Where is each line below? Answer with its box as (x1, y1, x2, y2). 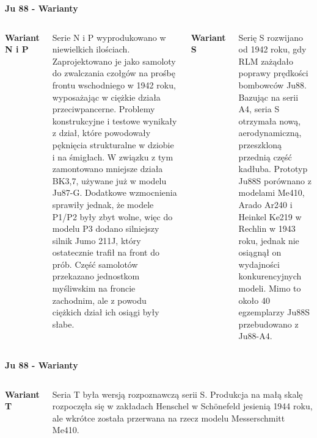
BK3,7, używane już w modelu (52, 174, 167, 187)
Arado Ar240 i (238, 198, 293, 210)
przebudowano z (238, 317, 299, 330)
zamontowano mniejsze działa (52, 162, 163, 175)
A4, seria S (238, 102, 280, 115)
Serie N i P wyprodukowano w (52, 31, 166, 43)
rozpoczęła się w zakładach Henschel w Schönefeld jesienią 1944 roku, (52, 400, 313, 412)
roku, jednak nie (238, 234, 299, 246)
